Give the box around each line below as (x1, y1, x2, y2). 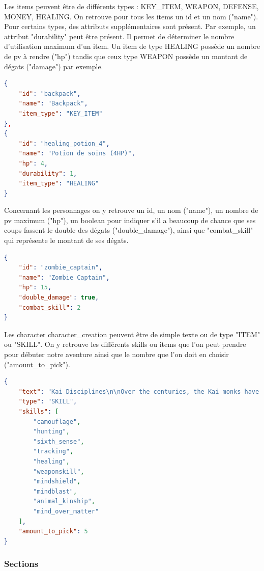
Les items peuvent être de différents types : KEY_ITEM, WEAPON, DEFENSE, (4, 1, 259, 11)
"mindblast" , (33, 487, 77, 495)
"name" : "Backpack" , (18, 100, 88, 107)
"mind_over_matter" (33, 507, 99, 515)
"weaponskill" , (33, 468, 84, 475)
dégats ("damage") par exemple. (4, 61, 103, 71)
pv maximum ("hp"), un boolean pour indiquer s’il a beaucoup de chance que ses (4, 214, 256, 225)
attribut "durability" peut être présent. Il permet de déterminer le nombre (4, 31, 234, 41)
